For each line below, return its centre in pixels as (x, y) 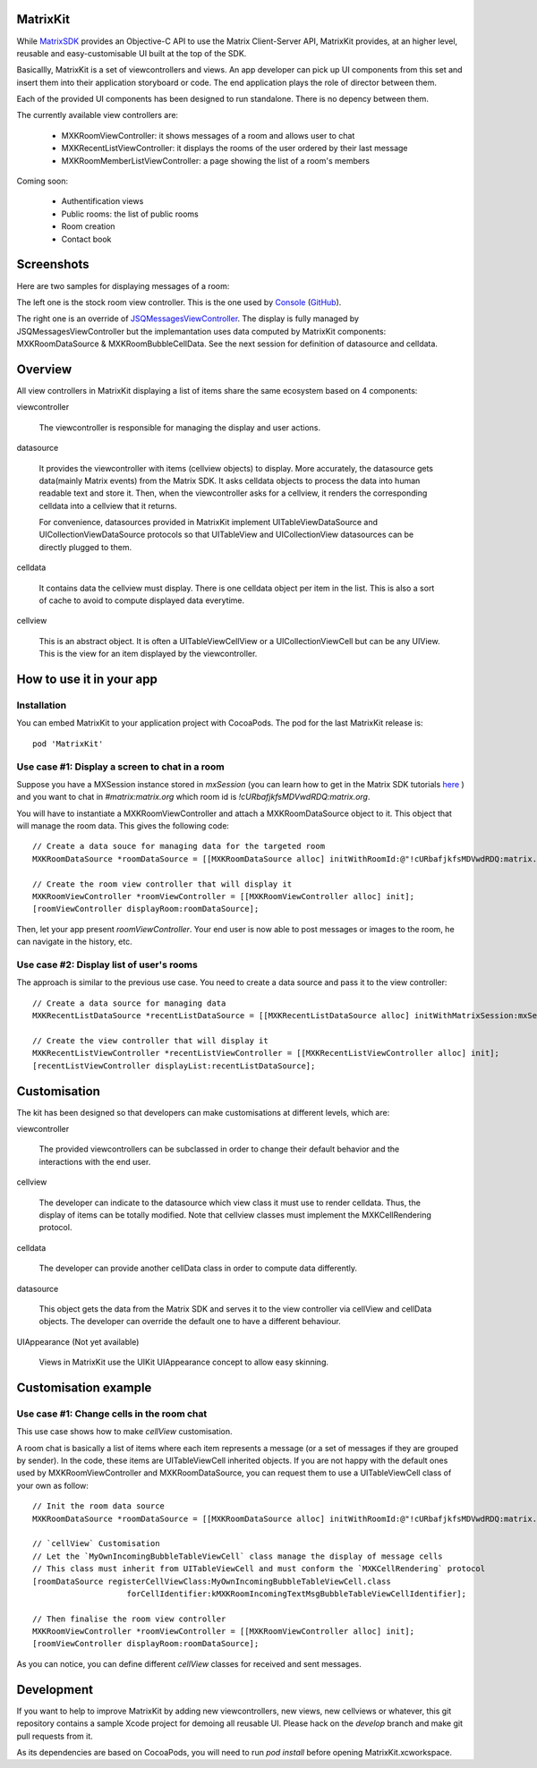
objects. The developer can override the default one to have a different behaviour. (190, 1322)
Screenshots (53, 264)
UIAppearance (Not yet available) (78, 1341)
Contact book (86, 239)
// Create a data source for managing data (129, 1003)
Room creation (88, 226)
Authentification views (102, 201)
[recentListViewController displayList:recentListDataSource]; (174, 1066)
